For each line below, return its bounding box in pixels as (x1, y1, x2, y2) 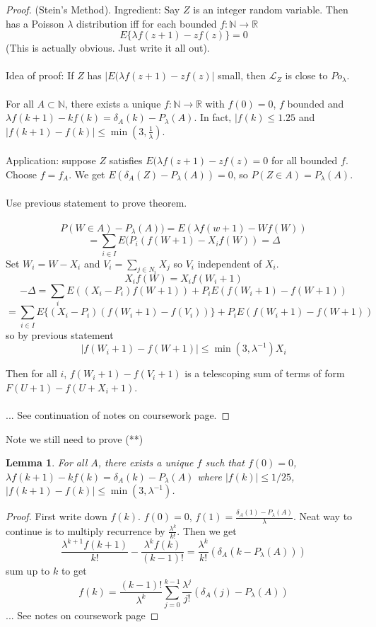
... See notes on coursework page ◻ (6, 608, 159, 623)
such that (205, 455, 245, 470)
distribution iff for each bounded (76, 16, 217, 30)
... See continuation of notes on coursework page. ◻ (6, 407, 230, 422)
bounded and (287, 96, 344, 110)
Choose (6, 166, 37, 181)
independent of (197, 255, 262, 270)
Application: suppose (6, 153, 96, 168)
